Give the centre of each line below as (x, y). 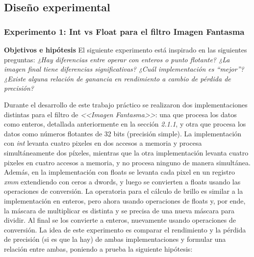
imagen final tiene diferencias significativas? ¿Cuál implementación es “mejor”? (124, 69)
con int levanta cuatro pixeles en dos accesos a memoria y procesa (103, 143)
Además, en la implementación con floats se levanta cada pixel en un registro (119, 172)
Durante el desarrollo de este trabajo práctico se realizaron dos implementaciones (126, 104)
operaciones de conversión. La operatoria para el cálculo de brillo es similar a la (124, 191)
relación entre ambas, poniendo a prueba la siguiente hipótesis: (98, 248)
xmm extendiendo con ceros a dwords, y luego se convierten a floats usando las (122, 181)
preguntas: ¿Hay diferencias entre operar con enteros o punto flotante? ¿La (117, 59)
